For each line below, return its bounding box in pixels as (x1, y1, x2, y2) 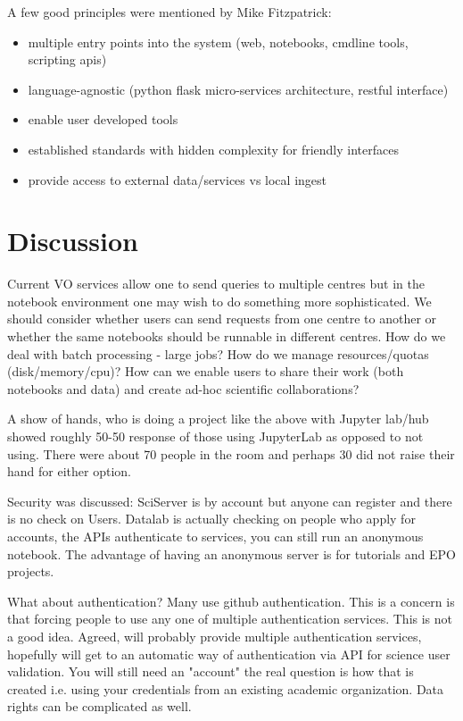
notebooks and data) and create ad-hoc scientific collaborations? (7, 379, 360, 398)
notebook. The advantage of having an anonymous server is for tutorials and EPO (7, 544, 456, 563)
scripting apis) (28, 50, 107, 69)
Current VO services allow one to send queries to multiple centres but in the (7, 274, 425, 293)
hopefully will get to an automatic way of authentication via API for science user (7, 644, 451, 663)
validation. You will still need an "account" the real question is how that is (7, 662, 414, 681)
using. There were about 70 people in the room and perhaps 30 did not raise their (7, 444, 455, 463)
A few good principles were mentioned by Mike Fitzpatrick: (7, 3, 332, 21)
